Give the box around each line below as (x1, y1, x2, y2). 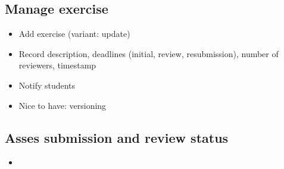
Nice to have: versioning (18, 99, 107, 111)
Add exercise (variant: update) (18, 27, 130, 40)
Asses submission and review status (5, 128, 229, 146)
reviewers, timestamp (18, 59, 96, 71)
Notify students (18, 79, 76, 91)
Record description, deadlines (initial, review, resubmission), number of (18, 47, 279, 60)
